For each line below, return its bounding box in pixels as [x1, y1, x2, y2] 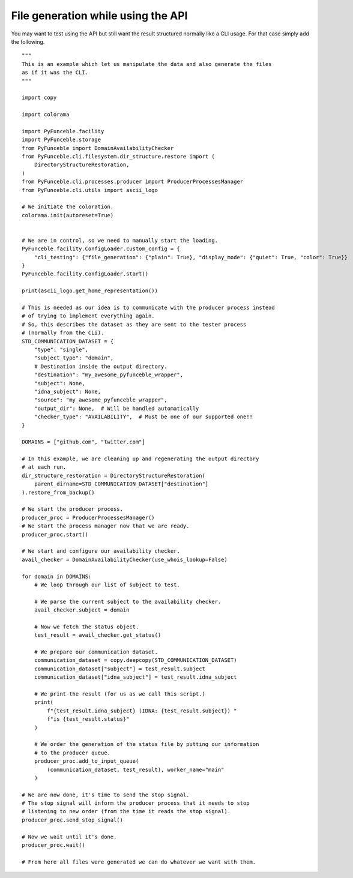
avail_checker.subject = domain [34, 607, 130, 613]
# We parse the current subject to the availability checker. [34, 598, 222, 605]
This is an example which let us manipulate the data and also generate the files [22, 61, 272, 67]
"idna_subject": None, [34, 388, 101, 395]
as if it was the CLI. [22, 69, 89, 76]
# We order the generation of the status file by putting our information [34, 741, 259, 748]
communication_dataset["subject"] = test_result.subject [34, 665, 205, 672]
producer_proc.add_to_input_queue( [34, 758, 139, 765]
